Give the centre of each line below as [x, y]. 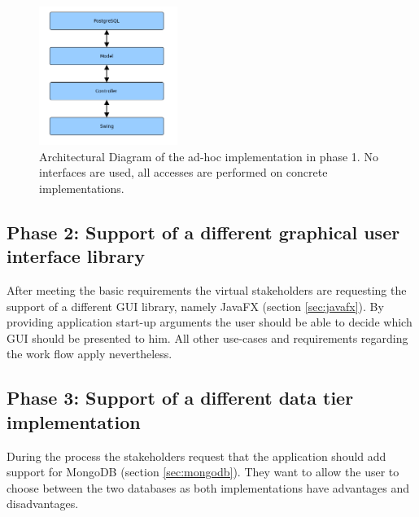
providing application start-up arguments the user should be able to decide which [209, 322]
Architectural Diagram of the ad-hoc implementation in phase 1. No [209, 156]
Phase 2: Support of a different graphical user [203, 232]
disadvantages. [43, 504]
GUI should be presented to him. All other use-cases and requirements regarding [207, 337]
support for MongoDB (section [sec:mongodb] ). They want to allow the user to [203, 472]
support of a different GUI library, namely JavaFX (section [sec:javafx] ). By [195, 306]
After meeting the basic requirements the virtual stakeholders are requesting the [207, 290]
